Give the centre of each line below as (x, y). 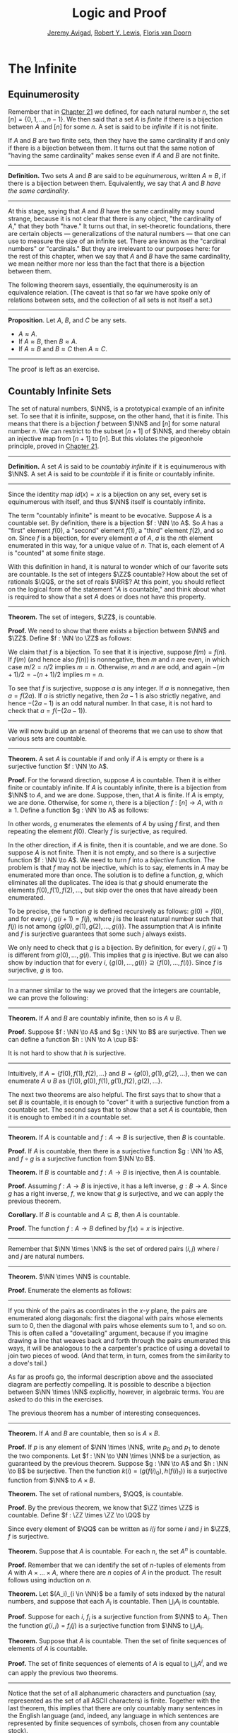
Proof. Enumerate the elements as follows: (70, 1290)
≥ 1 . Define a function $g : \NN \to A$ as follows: (78, 810)
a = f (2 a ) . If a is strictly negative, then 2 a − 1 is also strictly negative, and (114, 695)
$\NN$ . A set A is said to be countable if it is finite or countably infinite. (112, 474)
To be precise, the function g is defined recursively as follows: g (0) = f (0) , (116, 911)
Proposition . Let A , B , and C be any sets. (67, 320)
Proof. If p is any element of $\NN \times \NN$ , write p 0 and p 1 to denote (114, 1448)
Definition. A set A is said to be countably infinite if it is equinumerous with (117, 466)
